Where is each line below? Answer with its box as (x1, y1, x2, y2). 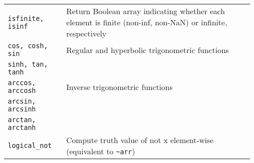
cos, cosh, (8, 42, 48, 50)
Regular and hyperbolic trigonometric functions (66, 44, 229, 55)
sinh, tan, (8, 60, 48, 68)
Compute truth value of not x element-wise (66, 134, 214, 145)
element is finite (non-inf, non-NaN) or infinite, (66, 17, 227, 28)
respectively (66, 28, 106, 39)
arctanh (8, 124, 36, 131)
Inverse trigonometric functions (66, 81, 173, 92)
